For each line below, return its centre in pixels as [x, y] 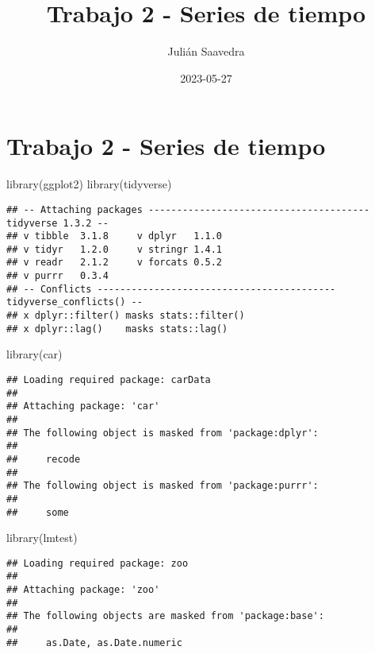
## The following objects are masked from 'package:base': [165, 616]
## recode [44, 459]
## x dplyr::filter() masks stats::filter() [126, 316]
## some [38, 512]
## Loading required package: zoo [98, 563]
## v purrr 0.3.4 [57, 276]
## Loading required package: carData [109, 380]
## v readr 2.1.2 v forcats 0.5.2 [115, 263]
